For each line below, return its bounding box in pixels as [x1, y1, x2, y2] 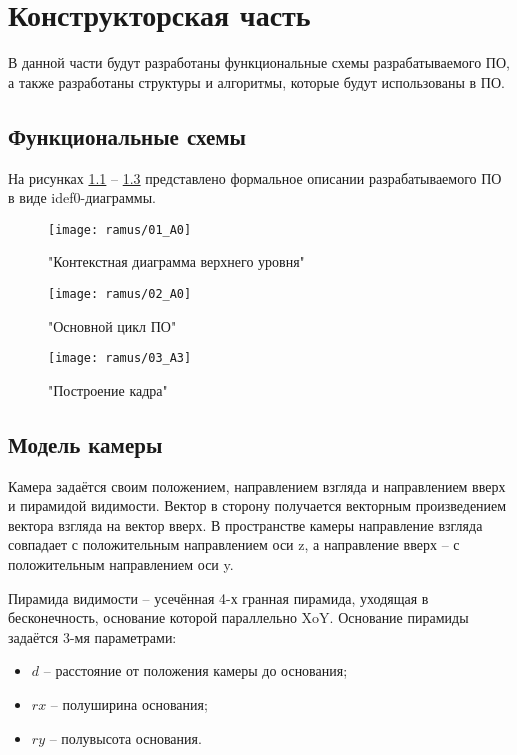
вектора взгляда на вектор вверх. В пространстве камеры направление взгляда [8, 514, 483, 535]
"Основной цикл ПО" [48, 315, 177, 336]
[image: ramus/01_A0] [48, 222, 192, 237]
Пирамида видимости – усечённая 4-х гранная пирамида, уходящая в [8, 587, 429, 608]
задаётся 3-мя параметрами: [8, 626, 177, 647]
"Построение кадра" [48, 379, 168, 400]
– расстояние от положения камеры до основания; [43, 660, 348, 681]
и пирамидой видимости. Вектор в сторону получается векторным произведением [8, 495, 507, 516]
